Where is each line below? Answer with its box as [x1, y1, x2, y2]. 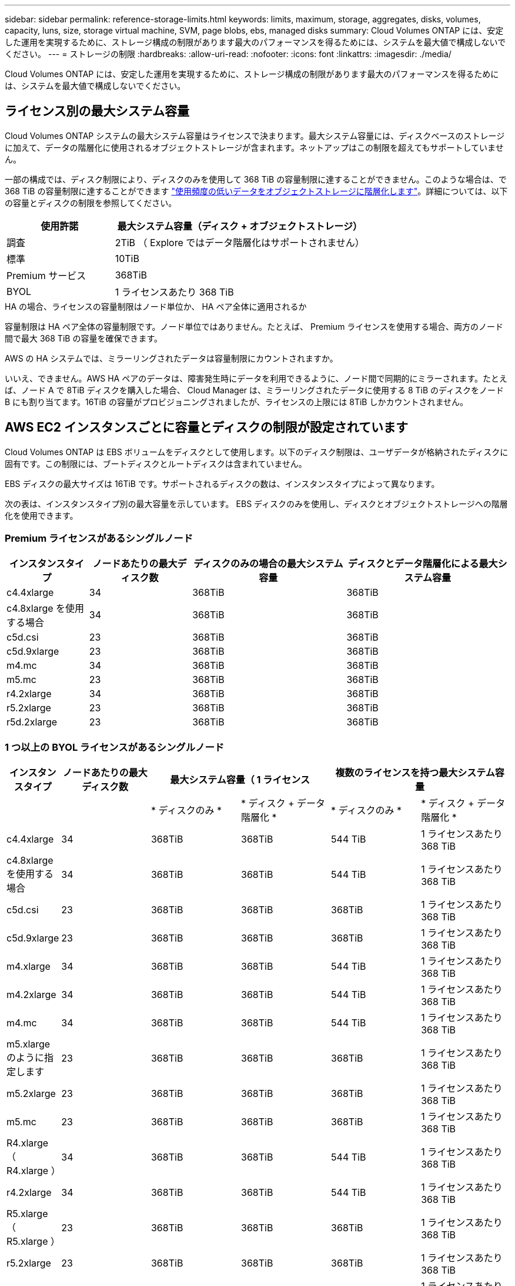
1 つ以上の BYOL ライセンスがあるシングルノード [5, 741, 225, 753]
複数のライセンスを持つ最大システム [335, 767, 495, 779]
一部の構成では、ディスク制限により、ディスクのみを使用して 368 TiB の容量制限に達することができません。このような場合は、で [5, 174, 507, 184]
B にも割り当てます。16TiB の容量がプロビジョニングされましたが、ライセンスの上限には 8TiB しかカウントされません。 [5, 396, 469, 407]
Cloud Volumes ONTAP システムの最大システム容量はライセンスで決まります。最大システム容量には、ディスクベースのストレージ [5, 130, 505, 141]
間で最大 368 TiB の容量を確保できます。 [5, 333, 162, 343]
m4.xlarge [6, 960, 51, 973]
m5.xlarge [6, 1038, 51, 1050]
